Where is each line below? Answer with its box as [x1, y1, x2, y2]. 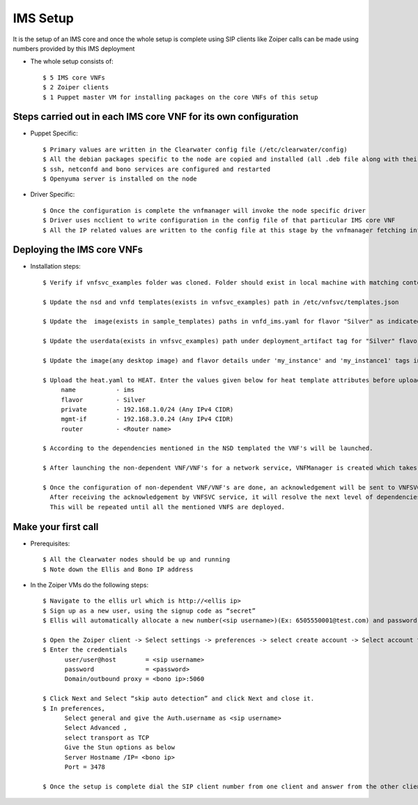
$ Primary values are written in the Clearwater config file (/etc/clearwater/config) [42, 145, 348, 153]
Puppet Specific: [30, 129, 78, 137]
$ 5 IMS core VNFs [42, 73, 106, 82]
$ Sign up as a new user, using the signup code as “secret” [42, 607, 256, 615]
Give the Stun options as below [64, 744, 176, 751]
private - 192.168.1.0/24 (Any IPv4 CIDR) [61, 405, 234, 413]
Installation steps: [30, 262, 82, 271]
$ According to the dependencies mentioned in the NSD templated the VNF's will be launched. [42, 444, 373, 453]
